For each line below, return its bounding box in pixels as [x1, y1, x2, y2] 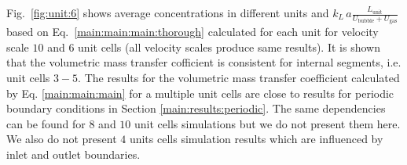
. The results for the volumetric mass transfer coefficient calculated [78, 70, 400, 86]
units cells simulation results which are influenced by [129, 131, 383, 147]
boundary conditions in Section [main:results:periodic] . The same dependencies [6, 100, 386, 117]
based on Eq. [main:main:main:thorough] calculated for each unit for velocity [6, 23, 379, 40]
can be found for [6, 115, 86, 131]
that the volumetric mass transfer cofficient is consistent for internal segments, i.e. [6, 54, 401, 70]
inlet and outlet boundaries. [6, 145, 141, 162]
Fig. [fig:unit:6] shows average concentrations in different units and [6, 5, 329, 20]
